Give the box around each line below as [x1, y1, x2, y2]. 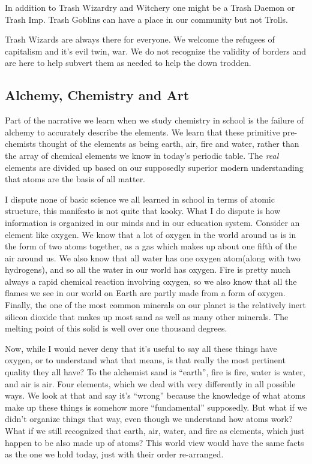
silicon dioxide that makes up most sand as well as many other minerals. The [5, 310, 289, 323]
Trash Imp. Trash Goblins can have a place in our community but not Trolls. [5, 13, 288, 25]
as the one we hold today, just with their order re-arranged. [5, 448, 224, 460]
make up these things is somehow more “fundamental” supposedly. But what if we [5, 400, 307, 413]
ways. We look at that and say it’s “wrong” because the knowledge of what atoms [5, 389, 305, 402]
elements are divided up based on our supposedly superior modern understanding [5, 161, 304, 173]
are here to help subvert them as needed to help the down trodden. [5, 56, 251, 69]
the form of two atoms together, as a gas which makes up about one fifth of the [5, 240, 297, 252]
